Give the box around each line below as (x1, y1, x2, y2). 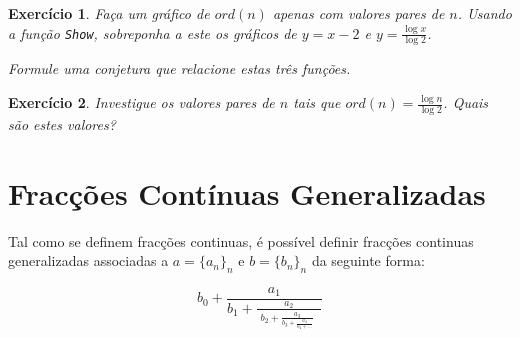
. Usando (457, 3, 512, 23)
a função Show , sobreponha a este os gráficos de (8, 22, 297, 43)
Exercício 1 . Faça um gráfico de (8, 3, 210, 23)
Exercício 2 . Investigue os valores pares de (8, 92, 275, 113)
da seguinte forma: (311, 250, 425, 271)
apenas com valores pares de (272, 3, 445, 23)
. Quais (443, 92, 489, 113)
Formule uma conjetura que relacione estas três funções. (8, 58, 351, 79)
